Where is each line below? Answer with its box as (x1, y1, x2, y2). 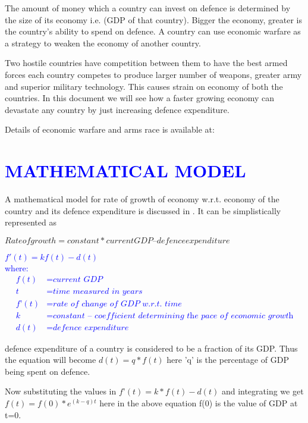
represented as (5, 216, 56, 228)
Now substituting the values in (5, 385, 117, 397)
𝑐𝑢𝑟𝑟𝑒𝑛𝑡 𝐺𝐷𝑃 (53, 275, 102, 284)
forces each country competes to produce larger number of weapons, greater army (5, 68, 302, 80)
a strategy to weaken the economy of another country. (5, 36, 201, 49)
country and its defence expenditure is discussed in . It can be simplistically (5, 204, 281, 217)
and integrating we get (221, 385, 304, 397)
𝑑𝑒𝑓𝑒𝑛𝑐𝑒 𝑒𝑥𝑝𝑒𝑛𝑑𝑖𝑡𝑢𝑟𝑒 (53, 323, 129, 332)
